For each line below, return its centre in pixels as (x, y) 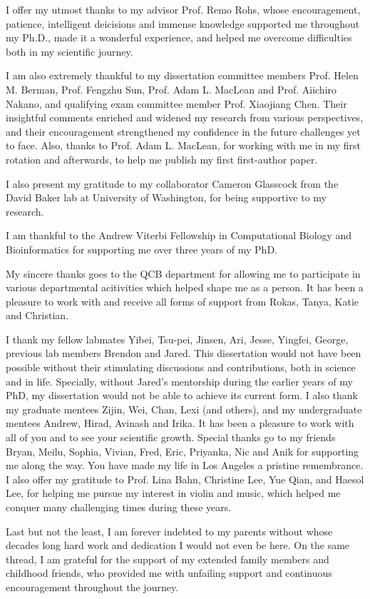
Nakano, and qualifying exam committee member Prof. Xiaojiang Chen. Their (176, 103)
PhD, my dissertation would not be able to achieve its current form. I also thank (182, 395)
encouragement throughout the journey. (92, 587)
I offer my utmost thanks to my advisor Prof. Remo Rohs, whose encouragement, (183, 9)
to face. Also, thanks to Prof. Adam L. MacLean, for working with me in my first (183, 145)
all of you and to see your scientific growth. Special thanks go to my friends (171, 437)
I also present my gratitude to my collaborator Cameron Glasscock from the (172, 183)
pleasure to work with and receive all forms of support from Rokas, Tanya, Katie (183, 301)
